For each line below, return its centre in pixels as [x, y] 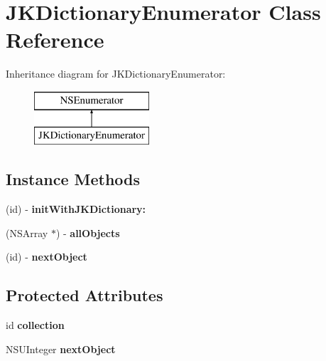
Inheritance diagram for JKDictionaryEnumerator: [116, 74]
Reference [55, 40]
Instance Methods [73, 179]
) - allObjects [88, 232]
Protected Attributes [85, 295]
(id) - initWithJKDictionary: [76, 209]
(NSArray [27, 232]
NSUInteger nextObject [61, 349]
